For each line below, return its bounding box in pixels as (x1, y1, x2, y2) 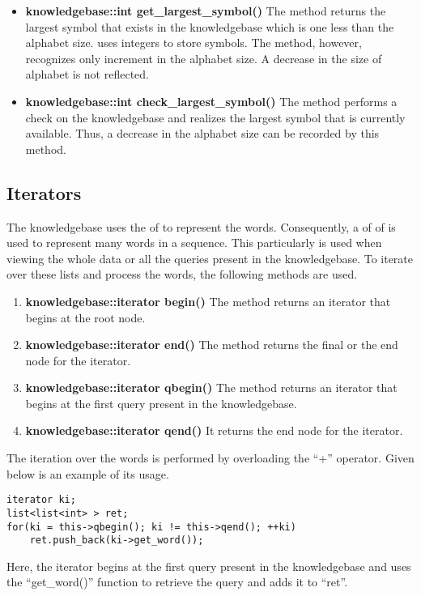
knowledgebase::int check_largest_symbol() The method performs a (25, 92, 398, 109)
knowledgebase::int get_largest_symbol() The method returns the (25, 2, 386, 19)
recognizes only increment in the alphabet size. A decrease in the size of (25, 49, 382, 66)
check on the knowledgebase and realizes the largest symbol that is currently (25, 109, 406, 126)
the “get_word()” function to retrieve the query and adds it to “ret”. (6, 573, 348, 590)
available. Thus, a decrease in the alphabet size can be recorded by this (25, 125, 380, 142)
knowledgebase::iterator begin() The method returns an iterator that (25, 292, 391, 309)
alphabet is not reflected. (25, 66, 149, 83)
